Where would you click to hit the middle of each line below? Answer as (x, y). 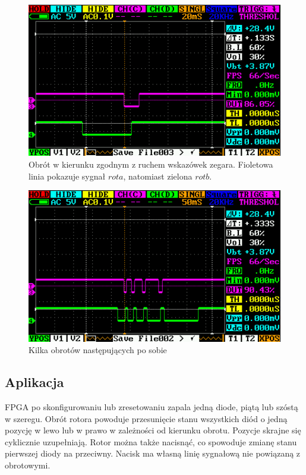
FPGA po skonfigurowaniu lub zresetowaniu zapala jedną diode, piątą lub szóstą (152, 406)
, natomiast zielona (158, 176)
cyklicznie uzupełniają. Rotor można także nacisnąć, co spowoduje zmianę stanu (151, 441)
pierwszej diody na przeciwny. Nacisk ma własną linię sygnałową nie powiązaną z (153, 453)
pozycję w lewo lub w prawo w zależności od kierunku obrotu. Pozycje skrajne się (153, 430)
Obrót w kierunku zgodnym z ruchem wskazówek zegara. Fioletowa (151, 164)
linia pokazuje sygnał (67, 176)
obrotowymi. (28, 465)
